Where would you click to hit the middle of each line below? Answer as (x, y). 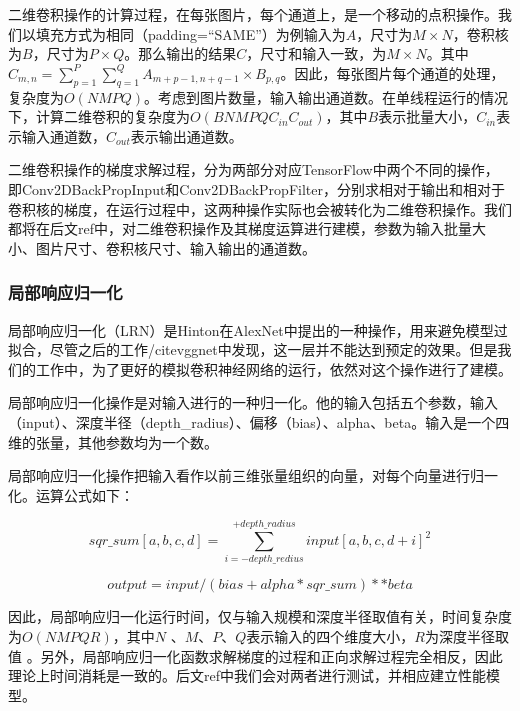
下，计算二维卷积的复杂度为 (99, 116)
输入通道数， (63, 135)
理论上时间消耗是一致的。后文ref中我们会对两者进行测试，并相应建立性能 (247, 675)
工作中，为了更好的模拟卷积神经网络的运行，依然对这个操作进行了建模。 (273, 368)
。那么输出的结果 (180, 53)
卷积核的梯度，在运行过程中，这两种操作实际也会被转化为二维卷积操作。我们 (260, 208)
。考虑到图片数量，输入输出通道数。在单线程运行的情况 (326, 96)
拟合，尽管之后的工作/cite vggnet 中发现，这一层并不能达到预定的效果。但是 (253, 349)
